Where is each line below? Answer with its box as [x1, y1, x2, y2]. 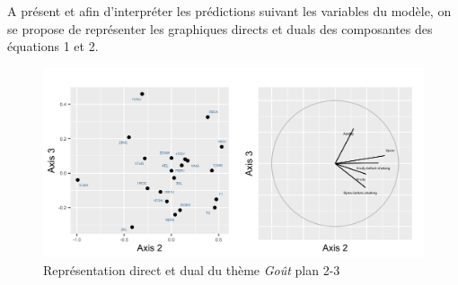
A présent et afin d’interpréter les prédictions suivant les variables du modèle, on [7, 2, 452, 20]
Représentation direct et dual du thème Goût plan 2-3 [43, 260, 340, 279]
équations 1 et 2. [7, 37, 99, 56]
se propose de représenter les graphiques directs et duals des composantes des [7, 19, 433, 38]
